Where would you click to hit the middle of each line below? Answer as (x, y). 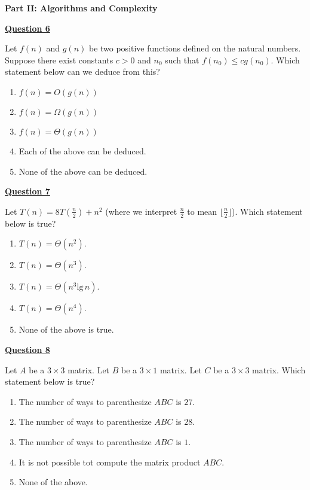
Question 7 (27, 191)
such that (182, 60)
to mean (202, 211)
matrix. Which (279, 369)
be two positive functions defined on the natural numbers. (195, 48)
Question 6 (27, 28)
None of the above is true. (66, 329)
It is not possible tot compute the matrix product (110, 462)
